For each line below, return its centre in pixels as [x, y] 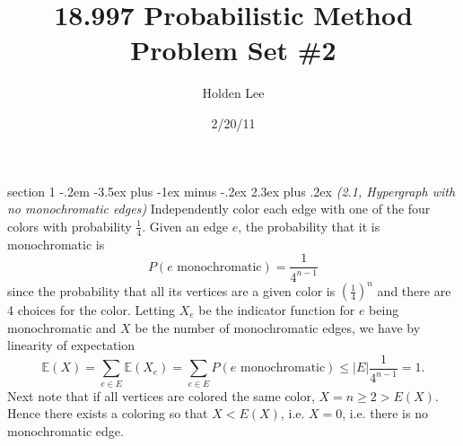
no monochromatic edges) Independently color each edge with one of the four [219, 209]
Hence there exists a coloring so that [108, 413]
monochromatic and [62, 327]
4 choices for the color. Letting [91, 310]
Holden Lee [233, 93]
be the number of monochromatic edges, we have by [278, 327]
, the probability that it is [309, 226]
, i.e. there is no [385, 413]
